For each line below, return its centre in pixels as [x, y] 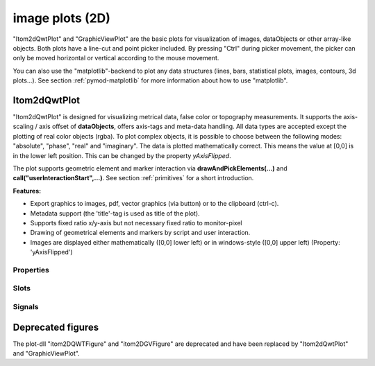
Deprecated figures [56, 327]
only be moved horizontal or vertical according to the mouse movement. [116, 58]
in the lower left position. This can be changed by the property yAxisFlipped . [122, 155]
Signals [26, 306]
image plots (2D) [62, 18]
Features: [27, 191]
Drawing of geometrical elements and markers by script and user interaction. [140, 233]
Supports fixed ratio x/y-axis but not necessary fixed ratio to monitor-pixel [136, 223]
